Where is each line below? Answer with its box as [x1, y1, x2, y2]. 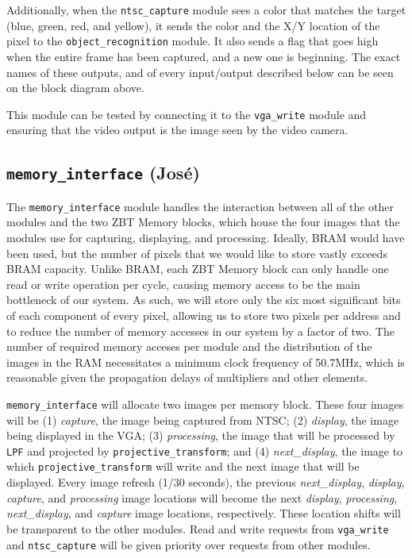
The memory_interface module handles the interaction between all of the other [6, 198, 395, 214]
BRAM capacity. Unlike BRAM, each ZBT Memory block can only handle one [6, 260, 389, 277]
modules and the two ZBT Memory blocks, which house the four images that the [6, 214, 400, 230]
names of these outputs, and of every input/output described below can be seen [6, 63, 394, 80]
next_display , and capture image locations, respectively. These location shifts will [6, 505, 401, 521]
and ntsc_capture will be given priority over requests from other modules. [6, 536, 371, 552]
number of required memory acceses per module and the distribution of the [6, 338, 372, 355]
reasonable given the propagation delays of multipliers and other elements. [6, 369, 368, 386]
